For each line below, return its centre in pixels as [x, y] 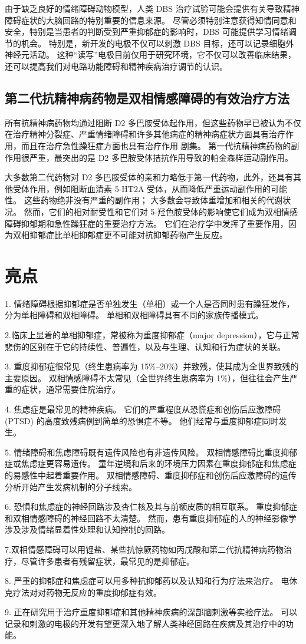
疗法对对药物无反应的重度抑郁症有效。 [87, 592]
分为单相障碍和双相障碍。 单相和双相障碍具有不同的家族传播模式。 [134, 315]
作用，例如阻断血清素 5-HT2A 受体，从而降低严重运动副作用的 [150, 188]
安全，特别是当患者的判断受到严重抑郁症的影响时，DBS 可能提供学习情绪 [147, 32]
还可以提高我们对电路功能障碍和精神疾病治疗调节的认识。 [116, 66]
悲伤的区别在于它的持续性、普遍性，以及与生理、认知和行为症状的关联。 [145, 346]
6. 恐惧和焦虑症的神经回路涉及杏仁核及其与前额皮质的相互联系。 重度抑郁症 [151, 506]
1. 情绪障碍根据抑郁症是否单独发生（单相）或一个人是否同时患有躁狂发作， [150, 303]
